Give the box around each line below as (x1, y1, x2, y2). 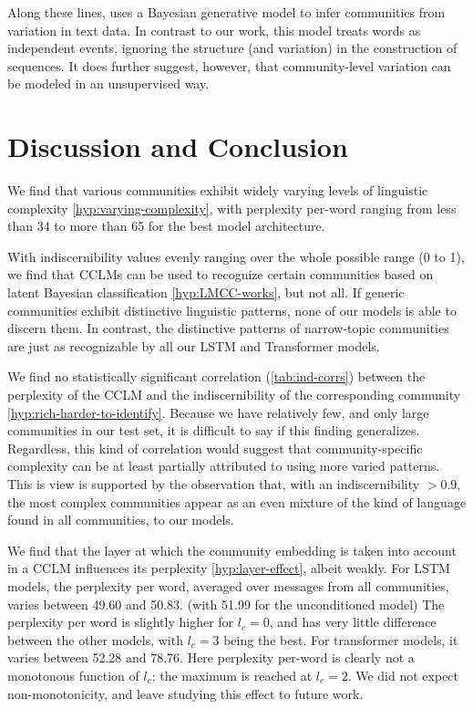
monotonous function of (7, 665, 139, 684)
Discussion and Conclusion (7, 128, 348, 165)
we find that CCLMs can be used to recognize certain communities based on (7, 265, 434, 284)
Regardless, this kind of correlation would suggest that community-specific (7, 438, 423, 457)
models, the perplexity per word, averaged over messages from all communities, (7, 576, 449, 595)
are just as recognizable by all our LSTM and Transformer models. (7, 336, 380, 355)
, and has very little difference (269, 612, 437, 631)
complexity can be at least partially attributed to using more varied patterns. (7, 456, 440, 475)
